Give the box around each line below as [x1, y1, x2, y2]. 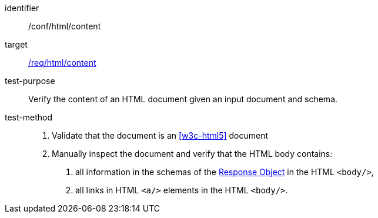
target [5, 39, 28, 49]
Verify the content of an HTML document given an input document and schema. [28, 94, 338, 104]
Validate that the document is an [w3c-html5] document [52, 130, 269, 140]
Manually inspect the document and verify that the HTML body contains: [52, 149, 333, 159]
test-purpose [5, 76, 55, 86]
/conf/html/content [28, 21, 101, 31]
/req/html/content [28, 58, 96, 68]
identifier [5, 3, 39, 13]
